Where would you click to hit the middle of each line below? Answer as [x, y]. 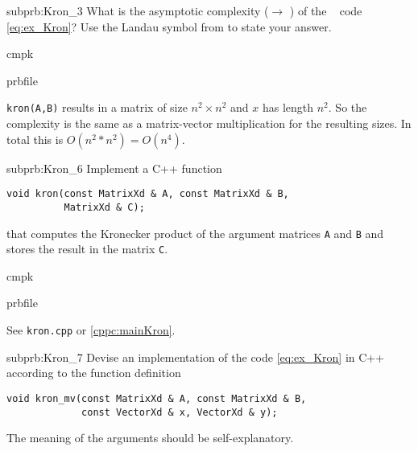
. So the [348, 107]
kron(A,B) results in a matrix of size [97, 107]
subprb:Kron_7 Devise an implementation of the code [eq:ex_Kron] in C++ [196, 357]
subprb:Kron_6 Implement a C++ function [114, 168]
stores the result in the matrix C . [87, 249]
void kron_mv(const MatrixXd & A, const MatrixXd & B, [157, 398]
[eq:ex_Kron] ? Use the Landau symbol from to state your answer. [169, 26]
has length [288, 107]
